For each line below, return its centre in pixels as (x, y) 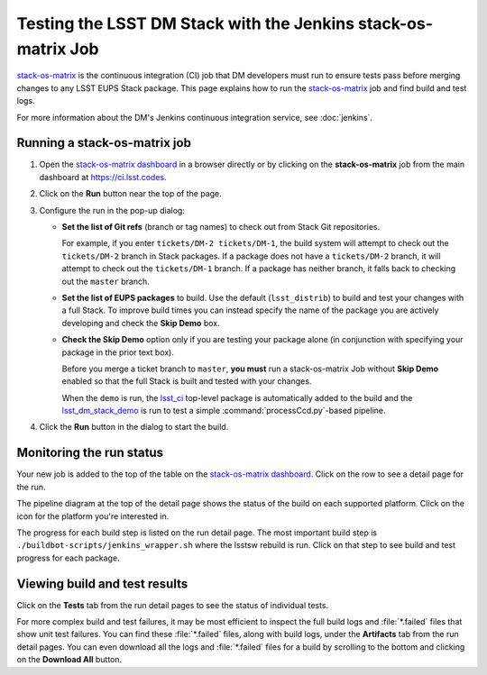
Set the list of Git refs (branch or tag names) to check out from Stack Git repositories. (221, 226)
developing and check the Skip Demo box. (141, 323)
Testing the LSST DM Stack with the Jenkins (186, 23)
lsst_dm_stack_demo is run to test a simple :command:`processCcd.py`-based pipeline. (224, 411)
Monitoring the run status (90, 453)
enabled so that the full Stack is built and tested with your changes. (187, 381)
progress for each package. (69, 558)
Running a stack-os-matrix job (104, 143)
